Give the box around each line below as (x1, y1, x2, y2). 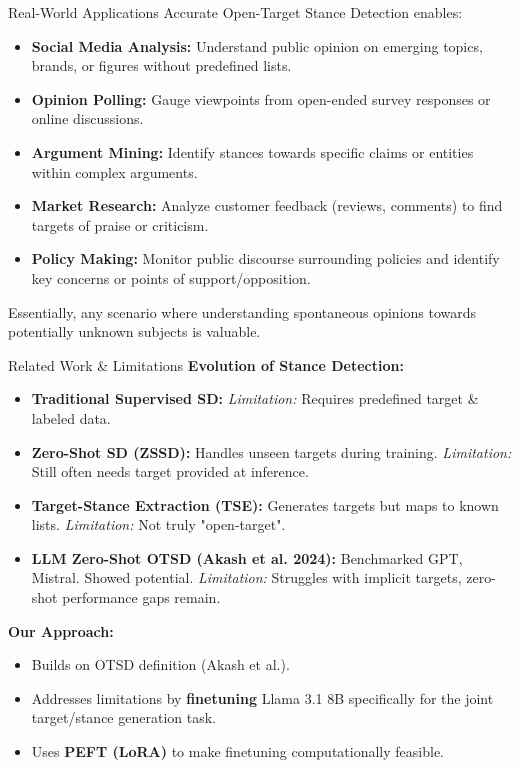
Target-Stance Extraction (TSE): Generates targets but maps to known (31, 494, 499, 515)
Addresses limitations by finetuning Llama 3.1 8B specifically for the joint (31, 687, 494, 708)
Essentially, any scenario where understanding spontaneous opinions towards (8, 301, 477, 322)
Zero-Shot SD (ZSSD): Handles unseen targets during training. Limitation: (31, 441, 512, 462)
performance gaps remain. (62, 587, 221, 608)
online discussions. (31, 108, 144, 129)
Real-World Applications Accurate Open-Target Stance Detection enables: (8, 2, 463, 22)
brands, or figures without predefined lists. (31, 55, 292, 76)
